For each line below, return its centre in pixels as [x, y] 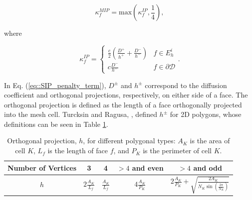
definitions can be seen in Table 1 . [56, 124]
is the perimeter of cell [177, 150]
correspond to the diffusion [186, 85]
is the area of [210, 141]
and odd [208, 167]
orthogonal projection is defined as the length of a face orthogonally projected [123, 104]
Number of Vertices [42, 167]
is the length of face [78, 150]
